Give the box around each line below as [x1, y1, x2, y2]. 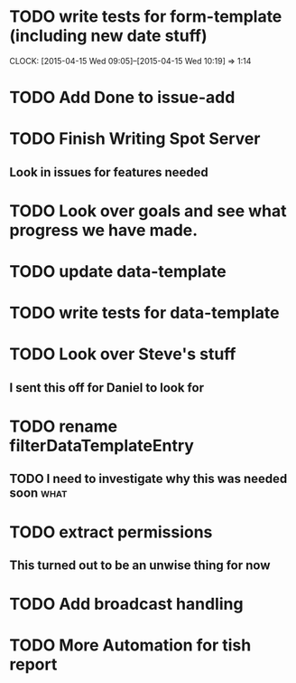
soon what [9, 486, 68, 501]
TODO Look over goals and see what [9, 201, 287, 221]
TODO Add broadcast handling [9, 594, 244, 614]
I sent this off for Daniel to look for [9, 380, 205, 395]
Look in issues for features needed [9, 165, 209, 180]
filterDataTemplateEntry [9, 436, 194, 456]
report [9, 654, 58, 675]
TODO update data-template [9, 261, 227, 282]
